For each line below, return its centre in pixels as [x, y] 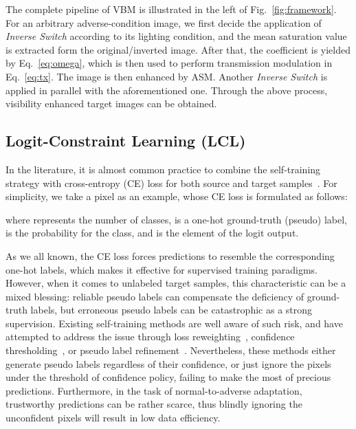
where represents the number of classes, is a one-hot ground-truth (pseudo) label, [176, 219]
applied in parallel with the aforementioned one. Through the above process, [167, 90]
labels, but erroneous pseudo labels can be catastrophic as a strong [171, 310]
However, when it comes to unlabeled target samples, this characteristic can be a [176, 283]
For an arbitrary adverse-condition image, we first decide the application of [164, 22]
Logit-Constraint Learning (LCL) [126, 141]
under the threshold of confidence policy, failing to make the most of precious [168, 377]
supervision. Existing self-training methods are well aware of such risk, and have [174, 323]
